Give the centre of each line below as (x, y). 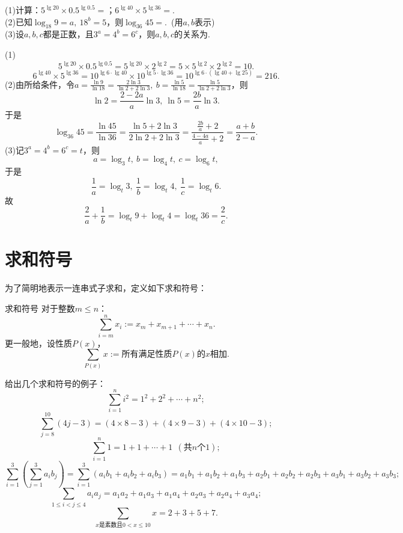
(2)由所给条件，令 (40, 84)
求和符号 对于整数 (40, 308)
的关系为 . (192, 34)
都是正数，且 (68, 34)
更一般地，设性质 (38, 343)
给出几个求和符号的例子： (55, 383)
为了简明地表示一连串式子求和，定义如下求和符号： (106, 288)
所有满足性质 (147, 355)
